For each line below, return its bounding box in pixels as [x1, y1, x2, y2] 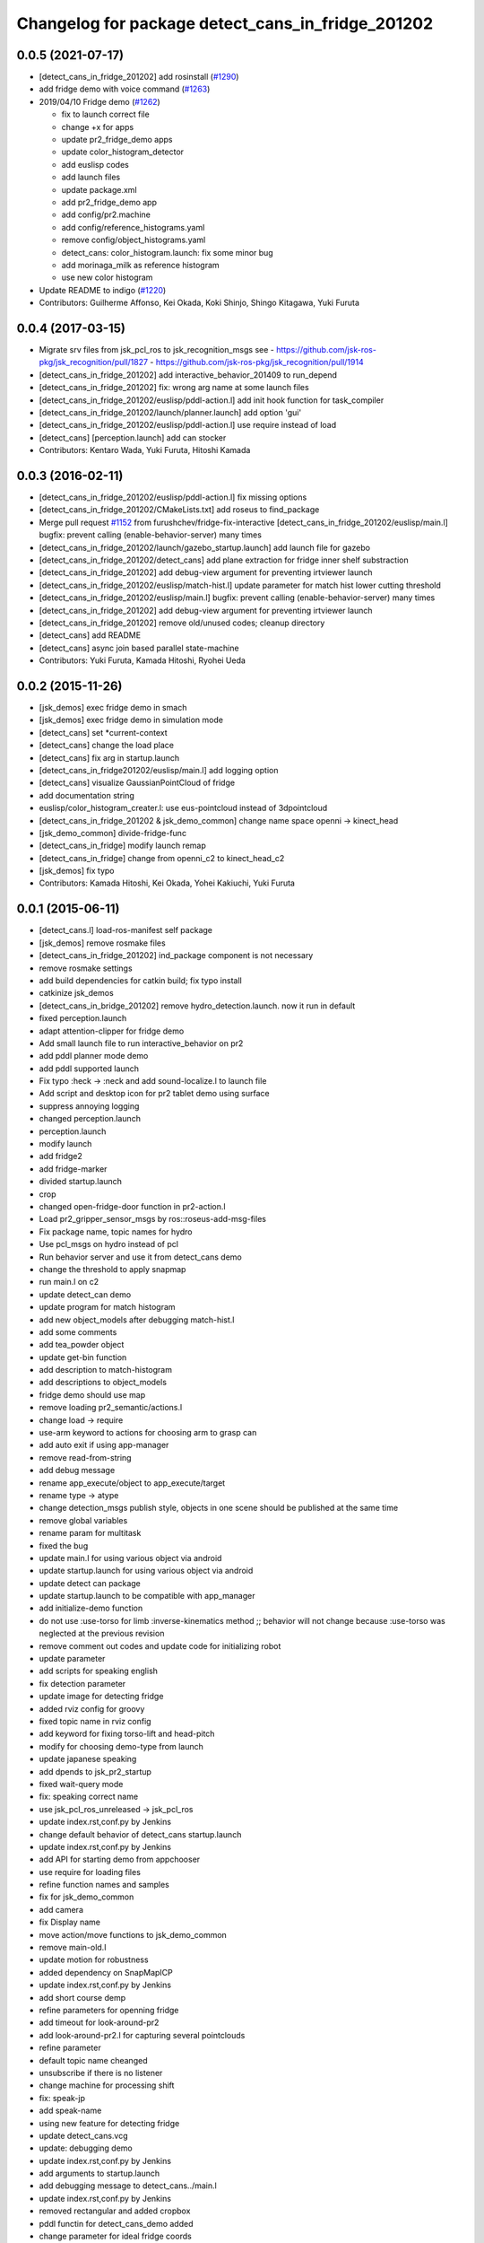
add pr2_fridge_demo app [61, 196, 157, 207]
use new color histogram [61, 272, 153, 283]
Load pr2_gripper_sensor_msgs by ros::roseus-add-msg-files [39, 1214, 266, 1225]
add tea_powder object [39, 1340, 125, 1350]
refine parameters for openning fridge [39, 2004, 179, 2015]
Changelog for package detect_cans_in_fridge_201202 [16, 13, 434, 33]
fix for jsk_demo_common [39, 1891, 134, 1902]
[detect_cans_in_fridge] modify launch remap [39, 840, 206, 851]
